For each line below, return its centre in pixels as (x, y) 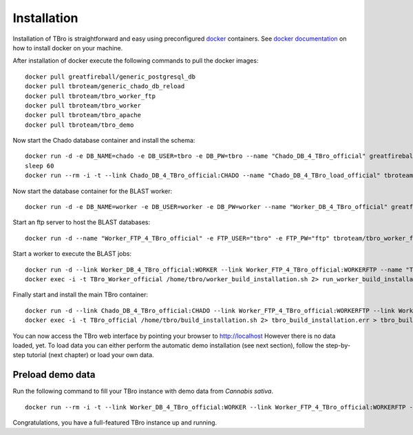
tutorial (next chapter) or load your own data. (90, 355)
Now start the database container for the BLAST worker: (93, 191)
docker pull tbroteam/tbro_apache (83, 115)
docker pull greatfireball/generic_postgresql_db (110, 77)
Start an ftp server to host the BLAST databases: (82, 222)
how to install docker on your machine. (68, 48)
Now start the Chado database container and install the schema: (104, 141)
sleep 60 (40, 166)
